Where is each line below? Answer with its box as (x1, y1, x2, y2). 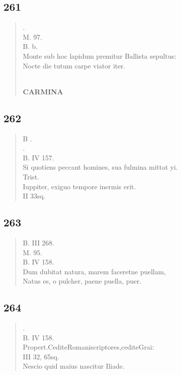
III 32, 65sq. (23, 351, 59, 361)
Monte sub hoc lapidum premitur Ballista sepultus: (23, 50, 177, 61)
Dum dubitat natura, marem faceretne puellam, (23, 266, 166, 276)
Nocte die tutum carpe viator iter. (23, 60, 126, 70)
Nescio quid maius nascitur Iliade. (23, 361, 125, 371)
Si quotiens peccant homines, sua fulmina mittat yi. (23, 162, 178, 172)
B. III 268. (23, 237, 54, 247)
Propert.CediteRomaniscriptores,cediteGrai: (23, 342, 154, 352)
